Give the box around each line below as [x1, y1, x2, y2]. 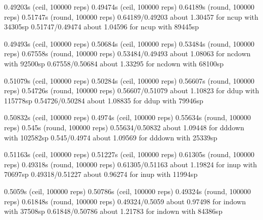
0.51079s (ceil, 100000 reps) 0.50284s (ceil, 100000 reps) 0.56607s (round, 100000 [4, 75, 255, 86]
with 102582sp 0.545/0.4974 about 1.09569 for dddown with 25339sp [4, 132, 218, 142]
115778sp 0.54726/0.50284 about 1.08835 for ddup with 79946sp [4, 95, 203, 105]
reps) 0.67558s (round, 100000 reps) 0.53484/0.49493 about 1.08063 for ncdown [4, 48, 251, 59]
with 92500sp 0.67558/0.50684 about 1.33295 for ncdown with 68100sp [4, 58, 224, 68]
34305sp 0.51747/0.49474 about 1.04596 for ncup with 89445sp [4, 21, 199, 32]
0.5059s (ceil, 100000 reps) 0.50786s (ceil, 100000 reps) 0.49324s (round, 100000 [4, 186, 251, 196]
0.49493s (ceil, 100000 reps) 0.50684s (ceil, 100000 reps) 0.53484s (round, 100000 [4, 38, 255, 49]
